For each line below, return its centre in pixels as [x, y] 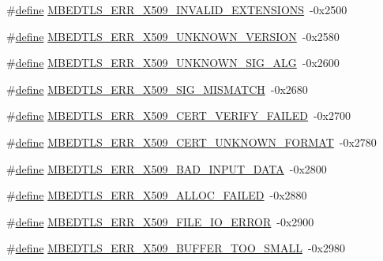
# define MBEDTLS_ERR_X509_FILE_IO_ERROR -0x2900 [160, 221]
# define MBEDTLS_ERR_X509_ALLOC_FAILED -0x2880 [157, 195]
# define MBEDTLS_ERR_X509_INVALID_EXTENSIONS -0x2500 [177, 9]
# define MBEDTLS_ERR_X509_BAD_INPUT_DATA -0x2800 [167, 168]
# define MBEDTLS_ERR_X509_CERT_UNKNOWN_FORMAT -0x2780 [191, 142]
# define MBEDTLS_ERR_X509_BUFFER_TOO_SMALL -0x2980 [176, 248]
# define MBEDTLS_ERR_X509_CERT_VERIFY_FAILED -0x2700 [179, 116]
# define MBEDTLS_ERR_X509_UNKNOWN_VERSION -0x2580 [173, 36]
